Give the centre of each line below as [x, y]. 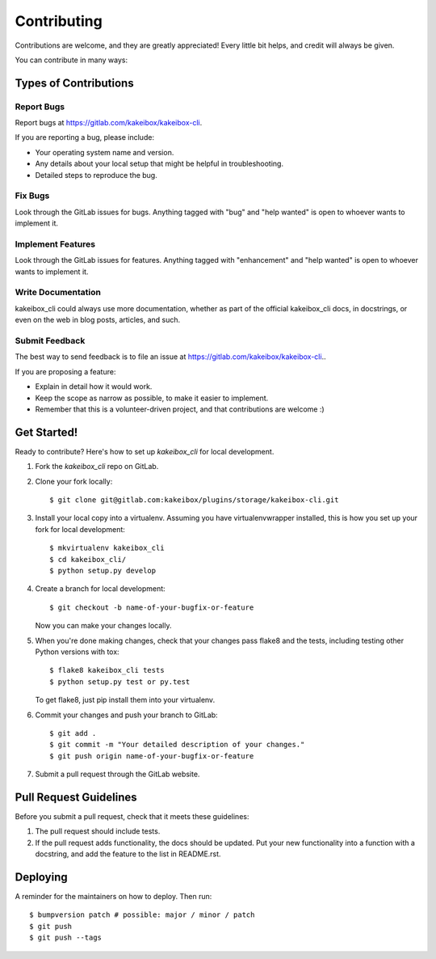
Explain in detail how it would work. [94, 387]
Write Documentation [58, 293]
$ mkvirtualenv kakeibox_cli [107, 548]
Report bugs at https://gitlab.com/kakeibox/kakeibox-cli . [109, 123]
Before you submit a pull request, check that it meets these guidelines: [132, 816]
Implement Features [55, 244]
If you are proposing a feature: [65, 371]
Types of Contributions [74, 83]
